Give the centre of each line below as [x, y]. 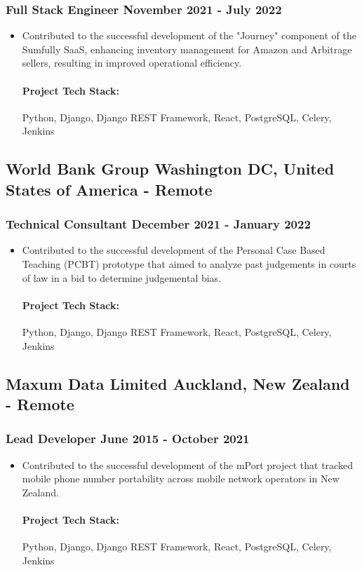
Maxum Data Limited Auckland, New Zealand [178, 383]
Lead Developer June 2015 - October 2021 [128, 439]
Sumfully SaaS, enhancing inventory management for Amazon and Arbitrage [187, 49]
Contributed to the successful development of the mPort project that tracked [187, 464]
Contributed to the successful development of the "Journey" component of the [189, 35]
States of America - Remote [109, 189]
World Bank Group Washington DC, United [170, 169]
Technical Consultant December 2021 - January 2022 [158, 224]
